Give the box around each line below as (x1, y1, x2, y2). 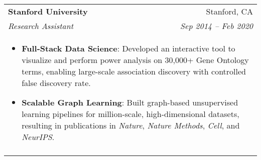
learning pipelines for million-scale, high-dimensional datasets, (22, 108, 239, 119)
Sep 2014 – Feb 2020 (180, 20, 253, 31)
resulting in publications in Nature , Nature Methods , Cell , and (22, 119, 240, 131)
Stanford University (8, 5, 88, 17)
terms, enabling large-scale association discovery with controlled (22, 65, 246, 77)
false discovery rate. (22, 77, 91, 88)
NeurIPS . (22, 131, 55, 142)
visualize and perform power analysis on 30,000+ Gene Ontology (22, 54, 249, 65)
